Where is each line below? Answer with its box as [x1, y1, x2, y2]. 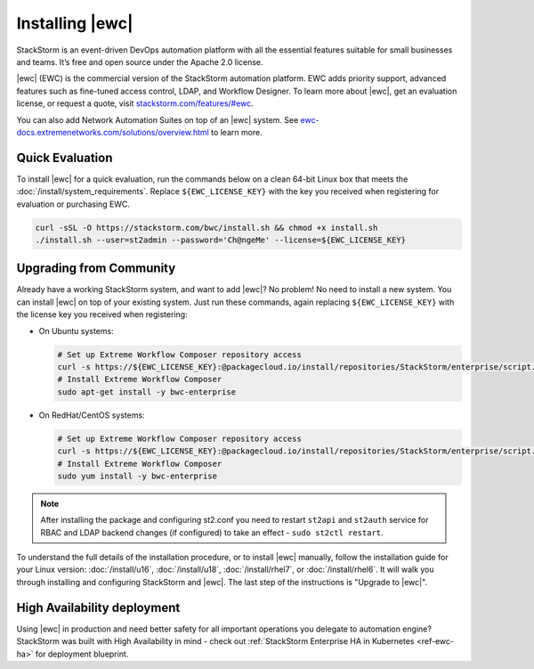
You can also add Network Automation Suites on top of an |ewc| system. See [16, 114, 299, 125]
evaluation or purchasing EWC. [16, 199, 131, 209]
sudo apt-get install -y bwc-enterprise [57, 387, 236, 396]
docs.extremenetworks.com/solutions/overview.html [16, 126, 209, 137]
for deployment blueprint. [35, 649, 129, 659]
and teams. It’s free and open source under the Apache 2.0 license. [16, 56, 263, 67]
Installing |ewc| [16, 13, 133, 33]
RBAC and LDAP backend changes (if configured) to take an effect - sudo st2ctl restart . [40, 526, 384, 538]
